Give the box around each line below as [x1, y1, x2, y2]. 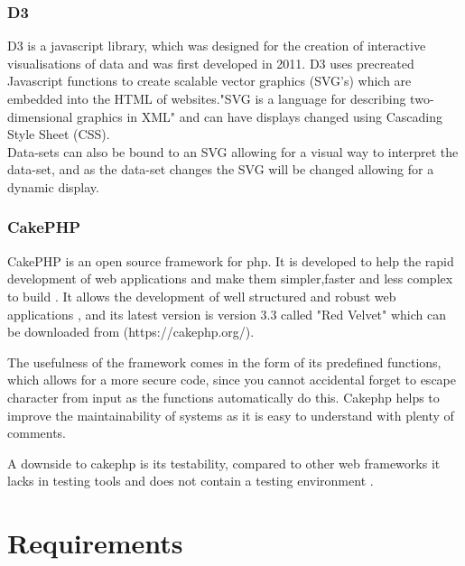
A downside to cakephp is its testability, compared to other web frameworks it [7, 453, 441, 472]
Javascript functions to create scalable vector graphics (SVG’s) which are [7, 71, 412, 90]
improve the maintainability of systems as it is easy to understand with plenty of [7, 405, 454, 424]
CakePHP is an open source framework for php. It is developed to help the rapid [7, 251, 454, 270]
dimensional [7, 107, 73, 125]
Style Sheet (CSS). [7, 125, 110, 144]
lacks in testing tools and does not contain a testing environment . [7, 471, 374, 490]
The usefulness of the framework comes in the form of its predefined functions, [7, 352, 442, 371]
